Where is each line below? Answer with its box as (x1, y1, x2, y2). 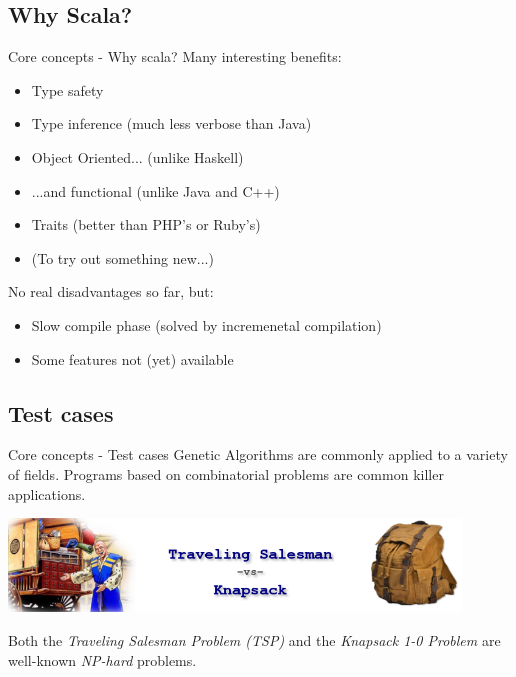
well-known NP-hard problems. (8, 649, 197, 670)
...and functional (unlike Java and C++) (31, 180, 280, 201)
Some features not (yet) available (31, 348, 234, 369)
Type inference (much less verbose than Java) (31, 113, 312, 134)
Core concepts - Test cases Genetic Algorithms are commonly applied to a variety (8, 444, 508, 465)
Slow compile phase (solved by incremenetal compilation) (31, 314, 382, 335)
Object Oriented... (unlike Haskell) (31, 146, 244, 167)
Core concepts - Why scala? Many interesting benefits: (8, 46, 342, 67)
